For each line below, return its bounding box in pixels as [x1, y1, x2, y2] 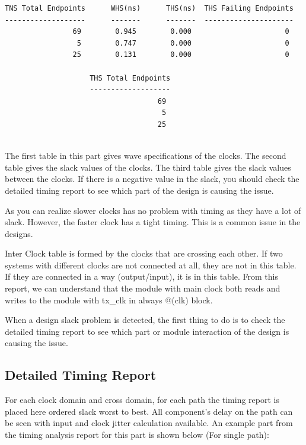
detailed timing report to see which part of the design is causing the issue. [5, 184, 274, 196]
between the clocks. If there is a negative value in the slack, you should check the [5, 172, 299, 185]
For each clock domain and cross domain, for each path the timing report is [5, 393, 280, 406]
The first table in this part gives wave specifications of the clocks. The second [5, 149, 286, 162]
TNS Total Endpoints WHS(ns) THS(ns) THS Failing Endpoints [5, 4, 294, 12]
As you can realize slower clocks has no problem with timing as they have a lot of [5, 204, 301, 216]
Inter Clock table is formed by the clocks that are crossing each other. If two [5, 247, 283, 260]
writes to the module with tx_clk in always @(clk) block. [5, 293, 213, 306]
